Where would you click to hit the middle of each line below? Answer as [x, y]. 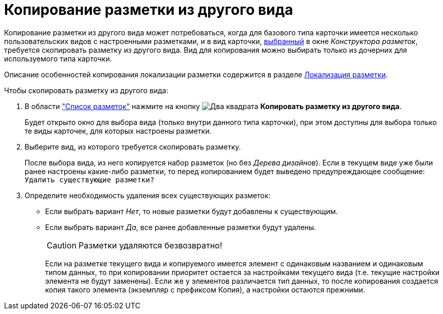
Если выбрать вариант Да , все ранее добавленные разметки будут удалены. [181, 227]
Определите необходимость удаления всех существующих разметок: [148, 195]
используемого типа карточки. [58, 58]
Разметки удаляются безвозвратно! [150, 245]
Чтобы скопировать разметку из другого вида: [86, 90]
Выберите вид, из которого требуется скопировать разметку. [133, 146]
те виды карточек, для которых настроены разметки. [118, 131]
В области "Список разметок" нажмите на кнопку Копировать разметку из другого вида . [213, 106]
